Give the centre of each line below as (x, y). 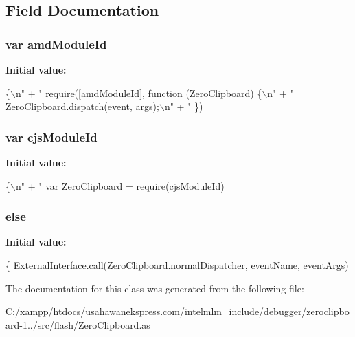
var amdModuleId (56, 44)
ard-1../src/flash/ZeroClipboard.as (78, 324)
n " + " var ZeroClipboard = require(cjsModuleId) (120, 185)
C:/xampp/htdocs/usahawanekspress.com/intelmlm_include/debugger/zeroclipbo (177, 311)
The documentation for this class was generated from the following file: (155, 288)
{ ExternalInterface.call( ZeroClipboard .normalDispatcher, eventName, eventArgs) (177, 265)
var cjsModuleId (51, 137)
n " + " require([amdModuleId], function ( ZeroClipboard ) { (139, 93)
